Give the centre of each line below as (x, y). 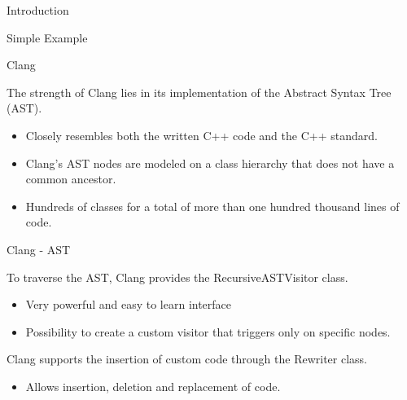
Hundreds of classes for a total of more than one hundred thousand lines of (212, 206)
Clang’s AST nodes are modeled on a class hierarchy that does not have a (210, 163)
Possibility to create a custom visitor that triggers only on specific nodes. (208, 331)
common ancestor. (71, 179)
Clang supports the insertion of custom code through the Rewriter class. (187, 359)
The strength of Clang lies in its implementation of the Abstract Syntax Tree (199, 92)
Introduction (38, 10)
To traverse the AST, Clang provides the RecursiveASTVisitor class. (177, 277)
